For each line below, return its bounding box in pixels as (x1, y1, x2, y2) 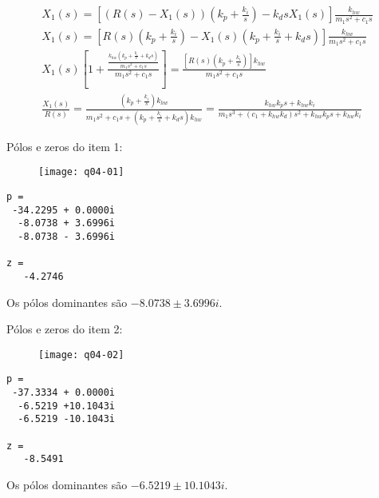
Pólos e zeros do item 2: (6, 321, 123, 337)
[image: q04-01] (38, 166, 124, 178)
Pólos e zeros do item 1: (6, 137, 123, 154)
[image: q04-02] (38, 349, 124, 361)
